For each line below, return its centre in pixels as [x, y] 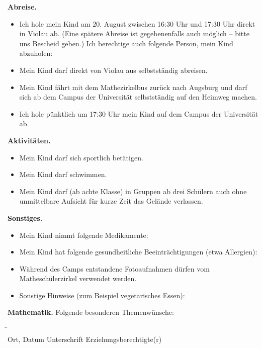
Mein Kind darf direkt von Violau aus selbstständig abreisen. [113, 70]
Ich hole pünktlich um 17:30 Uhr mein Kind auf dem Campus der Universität [139, 113]
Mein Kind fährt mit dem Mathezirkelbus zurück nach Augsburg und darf [133, 87]
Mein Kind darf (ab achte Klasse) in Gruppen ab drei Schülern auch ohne [133, 191]
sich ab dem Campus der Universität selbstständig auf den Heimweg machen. [138, 97]
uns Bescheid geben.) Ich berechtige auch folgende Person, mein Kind [126, 43]
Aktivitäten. [29, 140]
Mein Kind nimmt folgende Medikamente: [84, 235]
